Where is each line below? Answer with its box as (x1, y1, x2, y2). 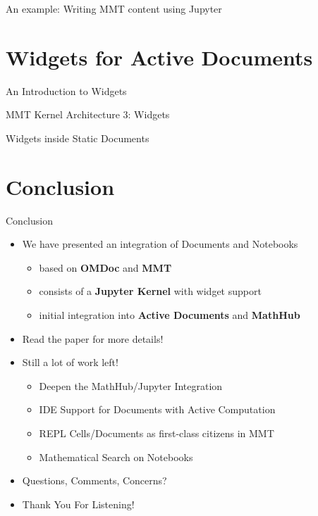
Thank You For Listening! (22, 496, 135, 511)
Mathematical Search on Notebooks (39, 449, 193, 464)
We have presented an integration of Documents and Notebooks (22, 237, 298, 251)
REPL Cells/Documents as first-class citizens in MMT (39, 425, 274, 440)
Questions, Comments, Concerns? (22, 473, 167, 488)
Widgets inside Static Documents (6, 130, 149, 145)
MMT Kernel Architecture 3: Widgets (6, 107, 170, 122)
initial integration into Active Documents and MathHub (39, 308, 300, 322)
